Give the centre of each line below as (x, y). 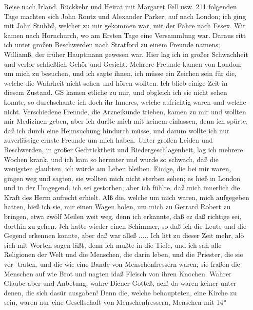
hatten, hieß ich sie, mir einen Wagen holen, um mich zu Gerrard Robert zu (117, 207)
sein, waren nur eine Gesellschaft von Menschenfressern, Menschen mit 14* (115, 302)
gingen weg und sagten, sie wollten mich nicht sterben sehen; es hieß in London (122, 178)
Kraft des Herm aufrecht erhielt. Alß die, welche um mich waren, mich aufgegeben (127, 197)
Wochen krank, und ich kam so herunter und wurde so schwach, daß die (111, 159)
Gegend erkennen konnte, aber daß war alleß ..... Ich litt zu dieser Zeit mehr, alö (124, 235)
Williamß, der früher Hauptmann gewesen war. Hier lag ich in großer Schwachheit (126, 54)
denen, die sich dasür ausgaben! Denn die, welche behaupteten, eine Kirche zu (120, 292)
